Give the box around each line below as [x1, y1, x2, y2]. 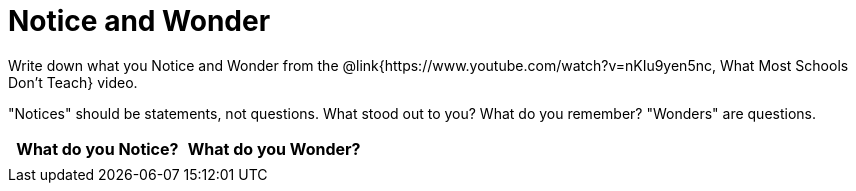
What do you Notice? [16, 138, 179, 159]
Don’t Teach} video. [8, 73, 138, 91]
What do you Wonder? [187, 138, 361, 159]
